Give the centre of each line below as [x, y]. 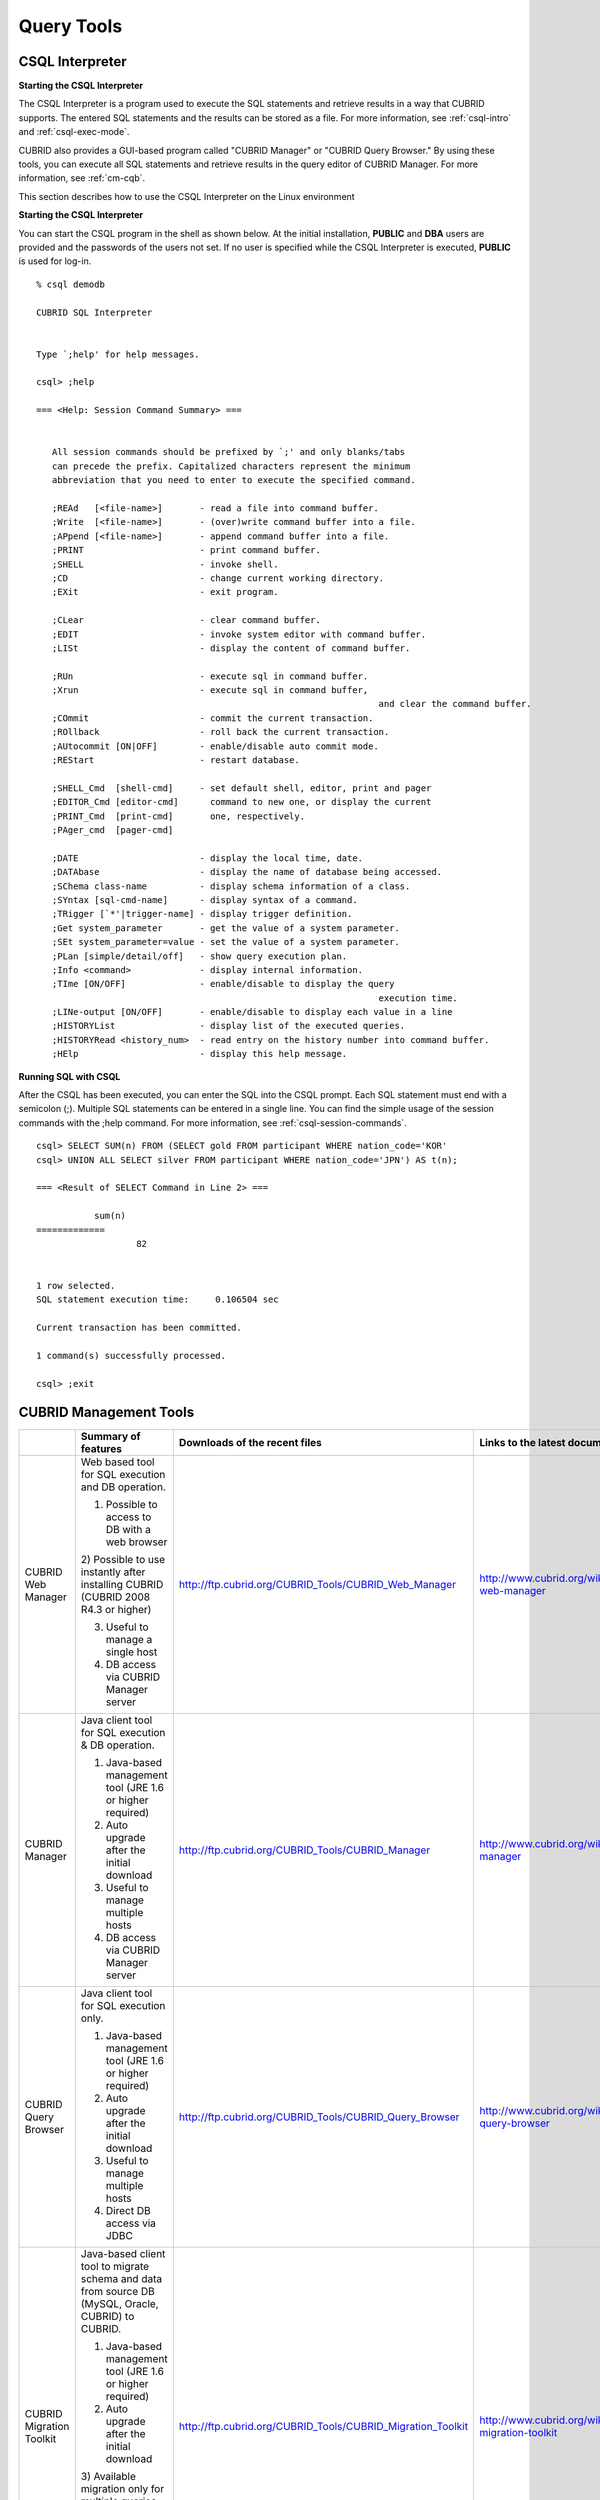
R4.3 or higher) [116, 1609]
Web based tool [117, 1462]
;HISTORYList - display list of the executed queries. [228, 1026]
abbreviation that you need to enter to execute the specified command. [233, 480]
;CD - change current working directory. [218, 578]
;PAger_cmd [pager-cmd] [112, 829]
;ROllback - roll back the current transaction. [220, 732]
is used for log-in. [55, 261]
